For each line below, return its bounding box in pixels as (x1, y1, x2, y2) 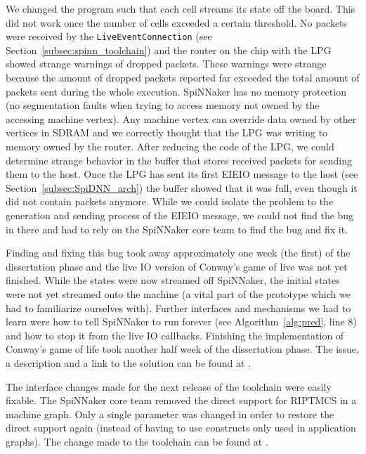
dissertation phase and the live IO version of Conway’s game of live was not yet (6, 259, 348, 273)
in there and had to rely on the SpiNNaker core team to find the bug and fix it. (6, 221, 348, 236)
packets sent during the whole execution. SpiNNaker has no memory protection (6, 84, 346, 98)
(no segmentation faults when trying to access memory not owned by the (6, 98, 320, 112)
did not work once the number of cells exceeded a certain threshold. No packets (6, 15, 348, 30)
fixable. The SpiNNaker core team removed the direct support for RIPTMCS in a (6, 393, 357, 408)
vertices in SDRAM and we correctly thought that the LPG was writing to (6, 125, 328, 140)
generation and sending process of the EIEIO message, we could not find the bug (6, 207, 354, 222)
